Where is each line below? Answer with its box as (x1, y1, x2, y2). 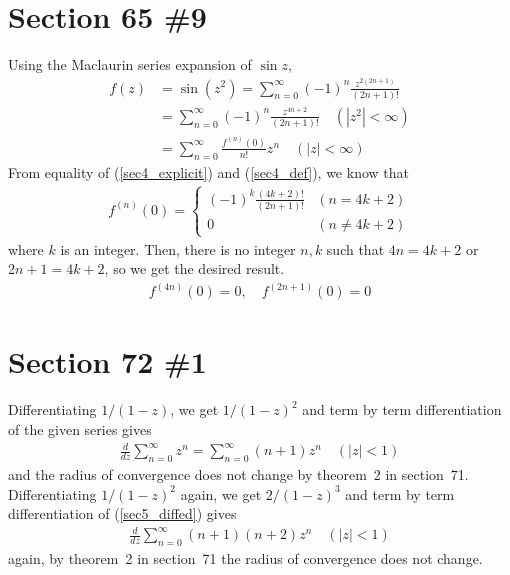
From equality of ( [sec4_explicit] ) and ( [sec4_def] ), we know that (8, 161, 409, 182)
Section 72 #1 (8, 341, 207, 382)
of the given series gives (8, 418, 152, 439)
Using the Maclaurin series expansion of (8, 54, 252, 75)
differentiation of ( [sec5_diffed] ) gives (8, 503, 237, 524)
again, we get (180, 483, 262, 504)
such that (326, 238, 385, 259)
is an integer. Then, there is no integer (60, 238, 296, 259)
